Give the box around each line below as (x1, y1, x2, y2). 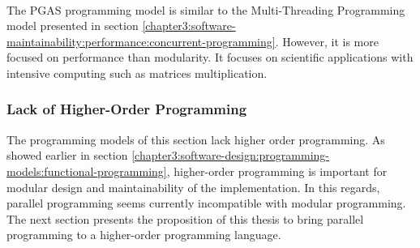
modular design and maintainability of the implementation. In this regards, (6, 178, 380, 195)
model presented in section (6, 17, 139, 34)
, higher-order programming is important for (166, 162, 388, 179)
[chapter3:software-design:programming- (131, 147, 329, 164)
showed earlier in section (6, 147, 128, 164)
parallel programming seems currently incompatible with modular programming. (6, 195, 406, 212)
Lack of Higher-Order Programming (6, 99, 247, 119)
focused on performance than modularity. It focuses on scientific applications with (6, 49, 414, 66)
